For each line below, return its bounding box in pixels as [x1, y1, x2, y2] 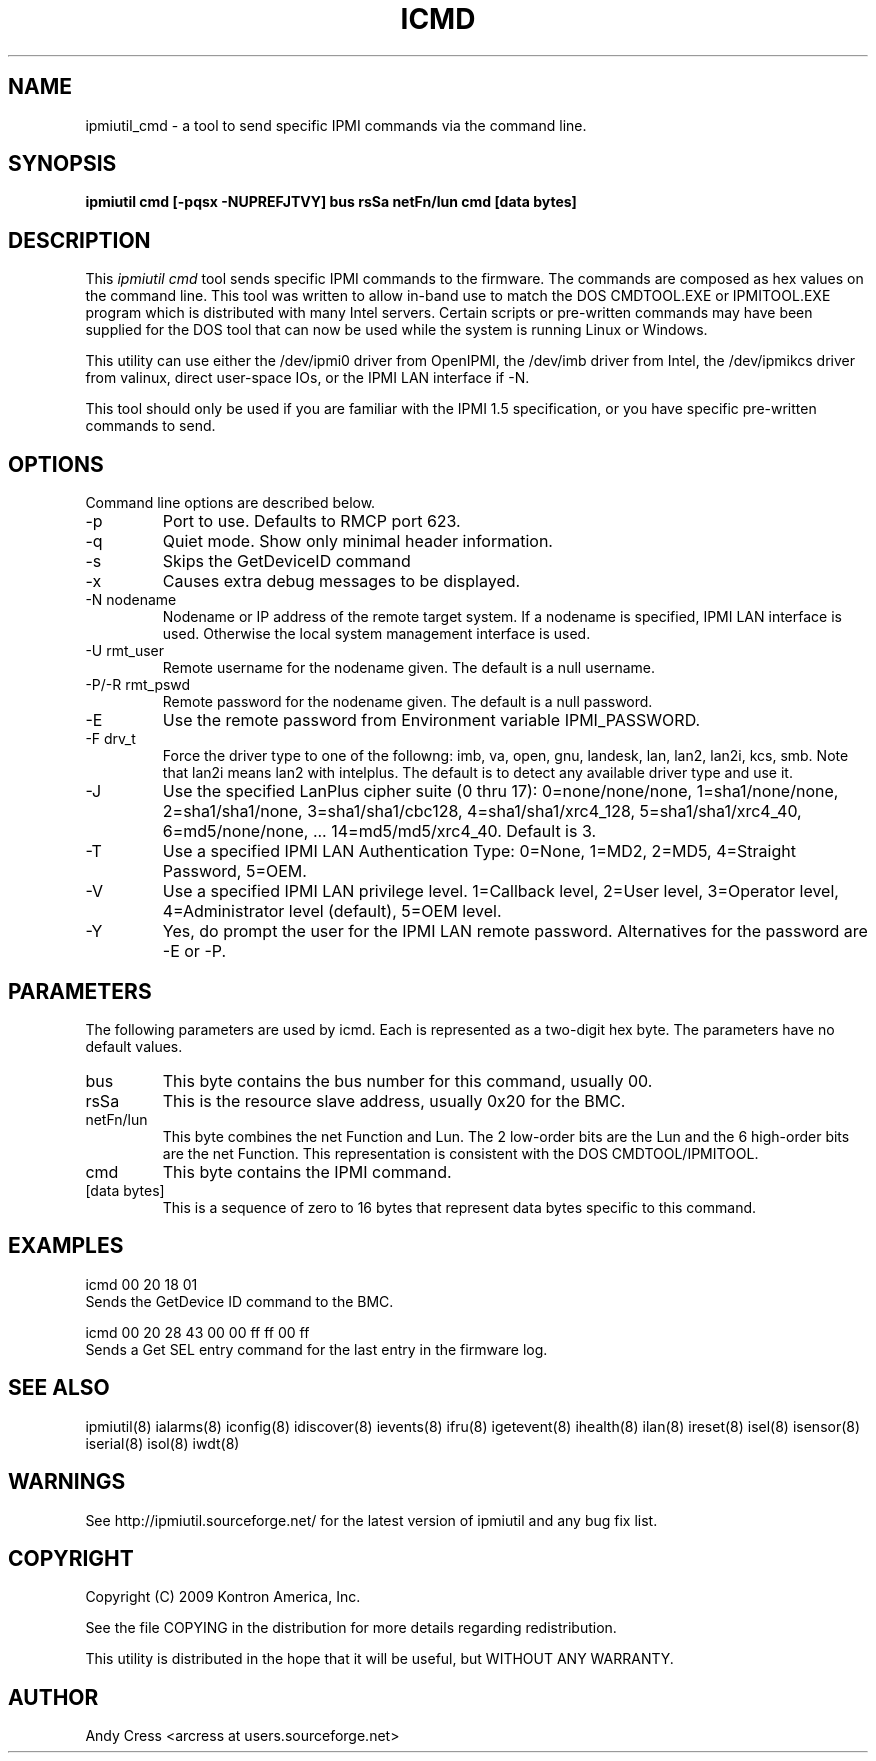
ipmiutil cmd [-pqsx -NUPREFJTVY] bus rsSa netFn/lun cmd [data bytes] [85, 193, 577, 211]
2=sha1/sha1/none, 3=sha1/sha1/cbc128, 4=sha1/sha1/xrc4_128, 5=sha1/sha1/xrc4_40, [162, 801, 802, 822]
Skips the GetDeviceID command [162, 551, 411, 572]
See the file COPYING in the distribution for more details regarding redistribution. [85, 1619, 617, 1637]
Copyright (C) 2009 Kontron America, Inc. [85, 1588, 361, 1606]
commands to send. [85, 417, 216, 435]
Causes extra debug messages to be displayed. [162, 571, 521, 592]
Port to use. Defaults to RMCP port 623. [162, 511, 461, 532]
